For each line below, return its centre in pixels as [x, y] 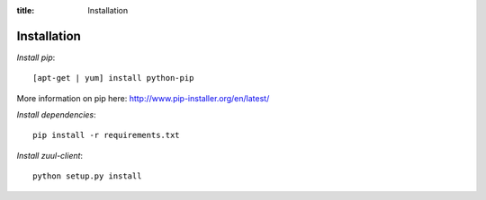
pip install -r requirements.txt [106, 135]
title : [26, 10]
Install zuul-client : [50, 155]
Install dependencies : [56, 115]
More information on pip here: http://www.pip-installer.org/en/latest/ [143, 98]
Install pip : [36, 57]
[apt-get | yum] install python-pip [113, 78]
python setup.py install [87, 176]
